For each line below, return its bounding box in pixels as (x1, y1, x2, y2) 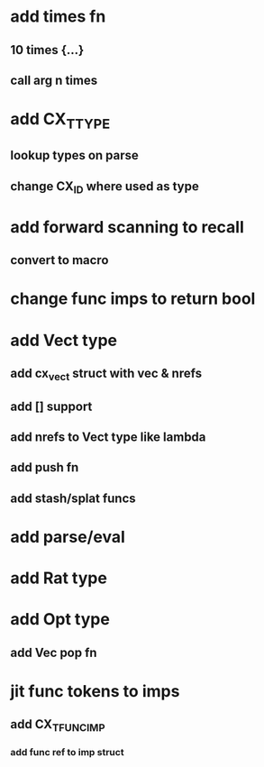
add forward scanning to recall (10, 216, 244, 237)
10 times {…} (10, 42, 85, 58)
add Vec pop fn (10, 644, 97, 660)
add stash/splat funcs (10, 490, 136, 506)
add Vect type (10, 330, 118, 351)
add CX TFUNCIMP (10, 717, 105, 735)
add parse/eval (10, 527, 125, 547)
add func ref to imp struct (10, 746, 124, 759)
